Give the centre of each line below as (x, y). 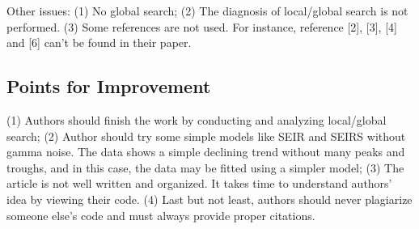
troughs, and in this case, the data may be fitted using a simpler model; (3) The (205, 167)
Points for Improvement (109, 86)
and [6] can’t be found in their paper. (99, 42)
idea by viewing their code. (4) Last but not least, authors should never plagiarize (209, 199)
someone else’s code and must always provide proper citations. (161, 215)
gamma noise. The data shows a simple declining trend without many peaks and (206, 152)
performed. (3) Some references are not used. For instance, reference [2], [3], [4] (202, 26)
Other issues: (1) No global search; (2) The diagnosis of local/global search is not (207, 11)
